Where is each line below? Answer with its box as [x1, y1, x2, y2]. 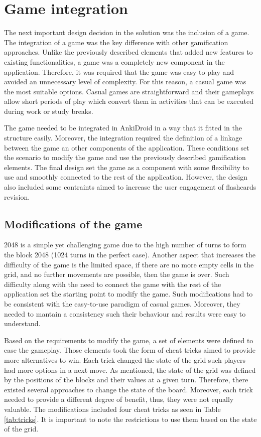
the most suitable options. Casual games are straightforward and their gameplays [4, 86, 254, 96]
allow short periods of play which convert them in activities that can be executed [4, 96, 253, 106]
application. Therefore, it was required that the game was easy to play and [4, 66, 234, 77]
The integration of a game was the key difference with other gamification [4, 37, 228, 47]
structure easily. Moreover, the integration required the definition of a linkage [4, 132, 242, 143]
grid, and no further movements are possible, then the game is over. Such [4, 269, 229, 279]
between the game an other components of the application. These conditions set [4, 142, 249, 153]
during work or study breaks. [4, 105, 93, 116]
